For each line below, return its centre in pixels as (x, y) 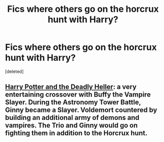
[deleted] (14, 71)
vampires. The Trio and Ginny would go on (71, 125)
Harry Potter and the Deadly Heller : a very (71, 87)
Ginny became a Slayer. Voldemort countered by (81, 110)
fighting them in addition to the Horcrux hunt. (76, 133)
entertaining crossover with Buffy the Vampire (78, 95)
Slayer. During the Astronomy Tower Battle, (73, 102)
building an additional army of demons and (72, 118)
